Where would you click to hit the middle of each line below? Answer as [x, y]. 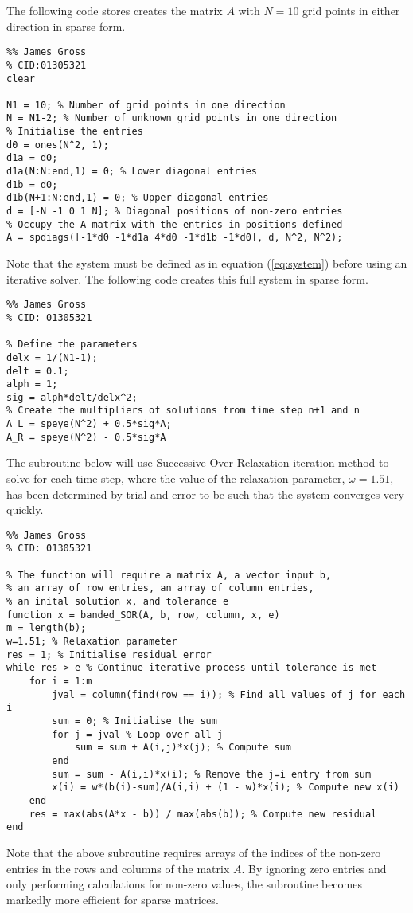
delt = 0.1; [38, 371]
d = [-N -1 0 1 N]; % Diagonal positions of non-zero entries [175, 212]
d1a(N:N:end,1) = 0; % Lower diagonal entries [132, 172]
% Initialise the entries [75, 132]
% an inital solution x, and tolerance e [118, 602]
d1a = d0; [32, 158]
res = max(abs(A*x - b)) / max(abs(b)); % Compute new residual [203, 814]
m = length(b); [47, 628]
